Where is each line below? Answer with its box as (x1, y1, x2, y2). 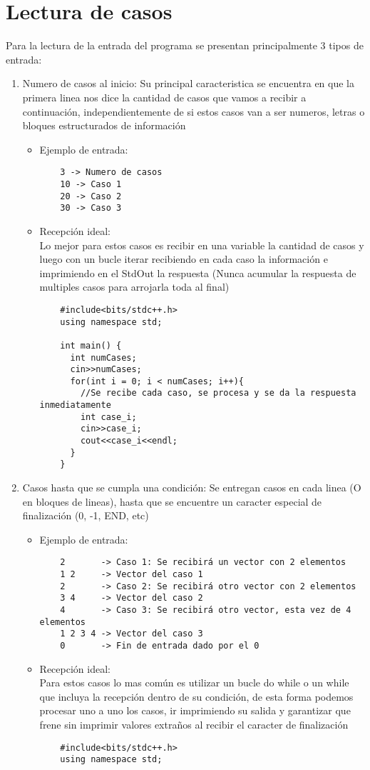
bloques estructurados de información (22, 118, 186, 133)
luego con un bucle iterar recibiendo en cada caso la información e (39, 251, 328, 266)
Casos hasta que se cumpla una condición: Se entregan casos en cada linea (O (22, 480, 361, 495)
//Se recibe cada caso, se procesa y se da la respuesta (80, 388, 356, 399)
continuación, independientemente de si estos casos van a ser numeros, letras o (22, 104, 365, 119)
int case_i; (80, 411, 137, 422)
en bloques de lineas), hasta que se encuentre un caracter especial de (22, 494, 322, 509)
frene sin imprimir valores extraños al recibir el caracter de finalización (39, 717, 349, 732)
